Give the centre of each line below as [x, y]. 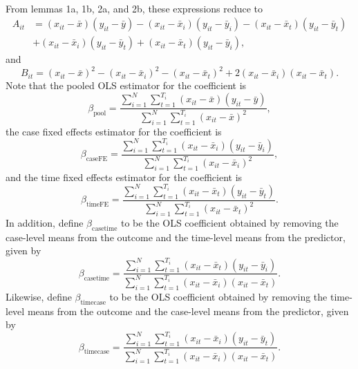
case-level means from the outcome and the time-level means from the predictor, [176, 237]
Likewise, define [39, 296]
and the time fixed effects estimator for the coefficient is [124, 177]
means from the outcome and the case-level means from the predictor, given [188, 311]
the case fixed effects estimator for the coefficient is [114, 131]
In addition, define [45, 223]
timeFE [97, 205]
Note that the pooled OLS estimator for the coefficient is [126, 85]
